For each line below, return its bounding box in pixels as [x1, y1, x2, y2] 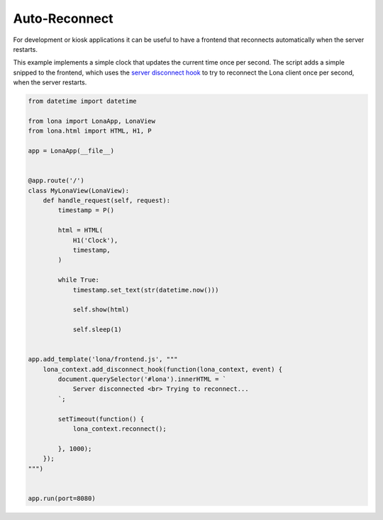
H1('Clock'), [72, 236, 118, 244]
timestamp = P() [57, 206, 115, 214]
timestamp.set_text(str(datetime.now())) [72, 286, 219, 294]
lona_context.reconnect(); [72, 424, 167, 433]
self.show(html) [72, 306, 130, 314]
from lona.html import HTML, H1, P [28, 127, 152, 135]
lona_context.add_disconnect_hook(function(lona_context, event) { [43, 365, 283, 373]
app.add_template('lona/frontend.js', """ [28, 355, 178, 363]
